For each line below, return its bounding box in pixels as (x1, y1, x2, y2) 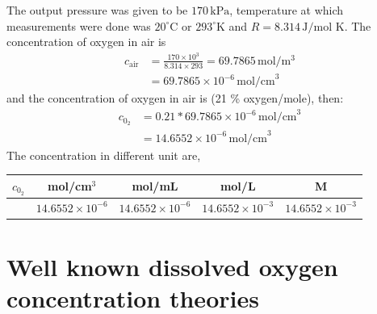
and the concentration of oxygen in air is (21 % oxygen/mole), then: (6, 90, 344, 107)
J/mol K (302, 21, 345, 33)
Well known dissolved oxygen (6, 250, 338, 283)
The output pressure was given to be (6, 2, 188, 18)
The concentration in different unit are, (6, 146, 201, 163)
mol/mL (132, 178, 178, 195)
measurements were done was (6, 17, 151, 34)
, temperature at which (229, 2, 344, 18)
